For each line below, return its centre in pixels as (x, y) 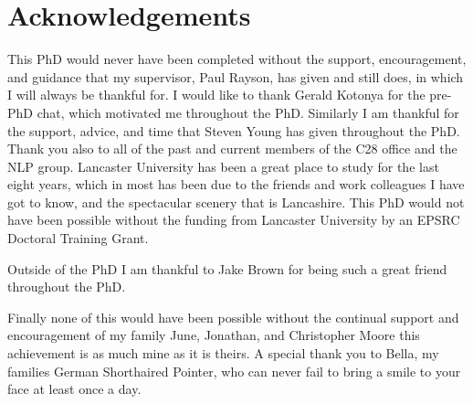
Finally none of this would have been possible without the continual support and (233, 317)
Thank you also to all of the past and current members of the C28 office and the (232, 149)
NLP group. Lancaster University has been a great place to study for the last (223, 166)
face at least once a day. (74, 389)
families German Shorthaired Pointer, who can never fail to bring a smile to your (234, 371)
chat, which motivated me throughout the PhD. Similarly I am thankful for (248, 112)
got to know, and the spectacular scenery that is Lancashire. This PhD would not (236, 202)
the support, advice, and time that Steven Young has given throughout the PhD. (234, 130)
